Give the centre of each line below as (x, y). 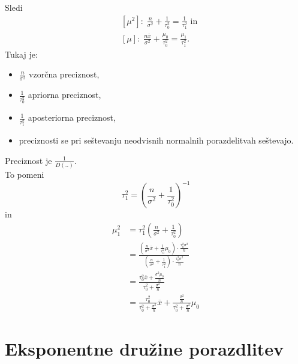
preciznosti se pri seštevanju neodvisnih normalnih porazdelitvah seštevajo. (156, 140)
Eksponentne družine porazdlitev (145, 348)
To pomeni (25, 174)
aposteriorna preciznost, (72, 117)
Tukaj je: (21, 54)
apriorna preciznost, (64, 95)
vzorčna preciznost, (64, 74)
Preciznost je (28, 160)
